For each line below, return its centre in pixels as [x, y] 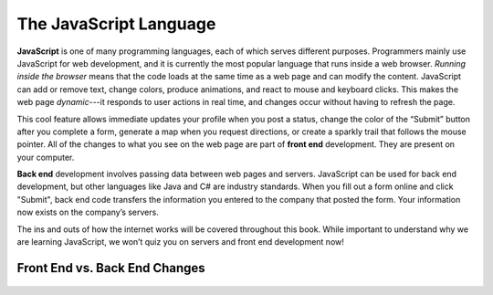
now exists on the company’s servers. [88, 212]
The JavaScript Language [116, 24]
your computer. [46, 157]
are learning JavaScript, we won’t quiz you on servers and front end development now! [180, 242]
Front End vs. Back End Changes [111, 268]
